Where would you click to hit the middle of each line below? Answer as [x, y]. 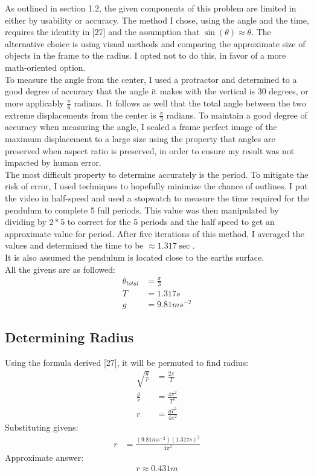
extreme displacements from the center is [81, 115]
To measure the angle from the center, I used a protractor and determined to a [151, 79]
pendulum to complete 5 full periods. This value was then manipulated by [142, 210]
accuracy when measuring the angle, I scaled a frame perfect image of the [141, 127]
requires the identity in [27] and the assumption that [102, 32]
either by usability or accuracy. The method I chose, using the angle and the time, [157, 20]
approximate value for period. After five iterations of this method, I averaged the [155, 233]
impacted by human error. [53, 162]
